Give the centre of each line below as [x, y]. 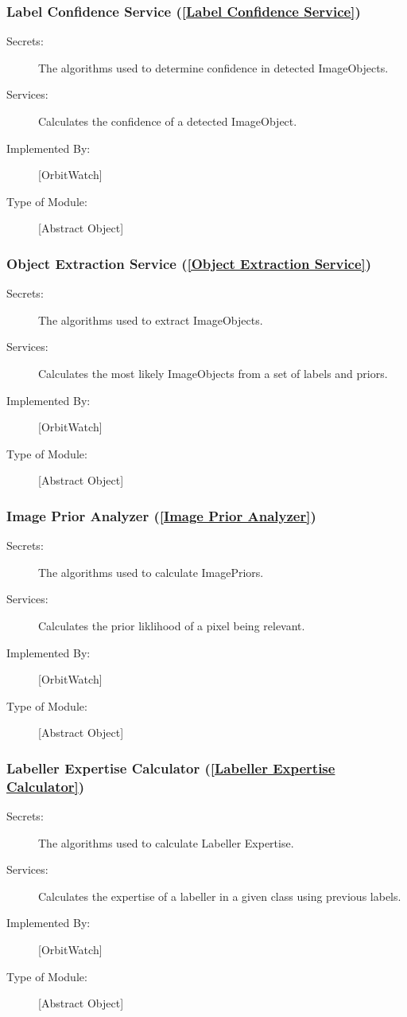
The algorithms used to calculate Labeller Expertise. [166, 842]
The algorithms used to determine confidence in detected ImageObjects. [213, 67]
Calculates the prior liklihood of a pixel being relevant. [172, 625]
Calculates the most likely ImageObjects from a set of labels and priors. [213, 373]
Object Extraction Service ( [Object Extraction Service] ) [189, 263]
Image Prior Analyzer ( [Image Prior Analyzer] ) [161, 515]
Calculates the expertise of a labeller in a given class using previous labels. [220, 896]
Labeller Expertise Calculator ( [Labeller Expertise [171, 768]
